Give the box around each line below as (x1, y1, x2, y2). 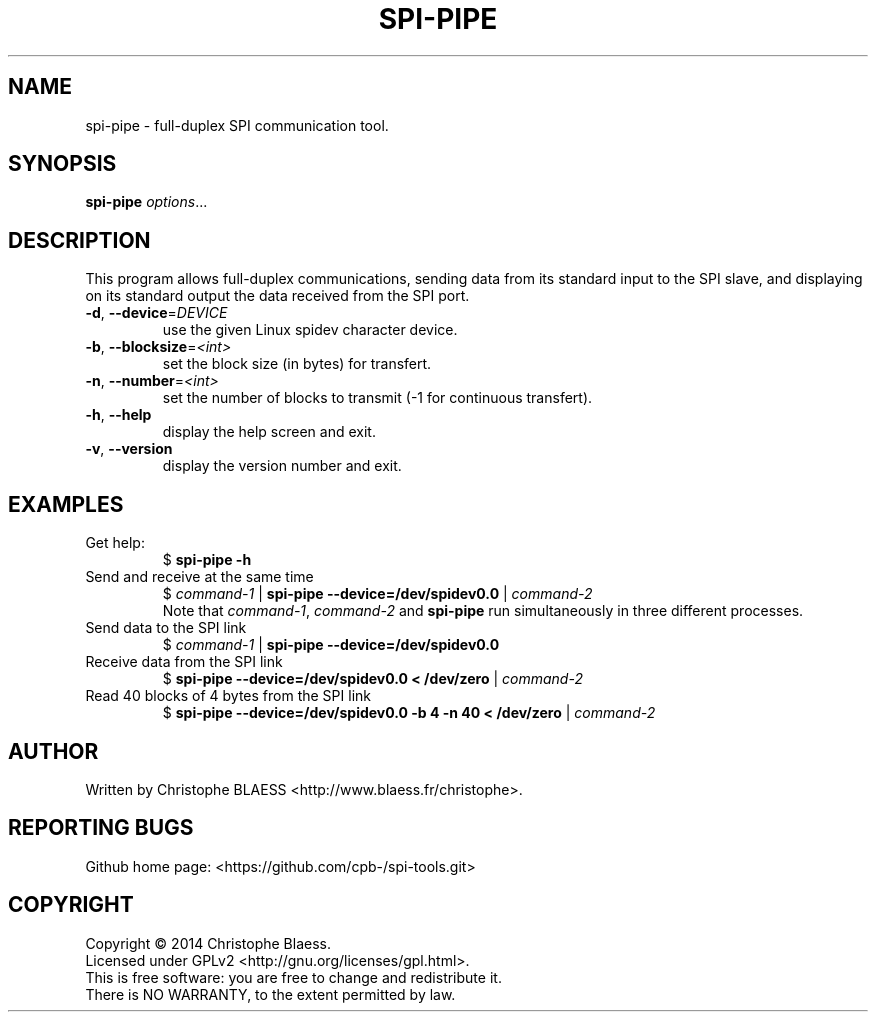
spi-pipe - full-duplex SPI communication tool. (85, 116, 389, 134)
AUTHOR (8, 738, 99, 764)
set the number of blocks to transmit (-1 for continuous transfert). (162, 389, 593, 407)
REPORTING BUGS (8, 815, 194, 841)
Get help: (85, 534, 145, 552)
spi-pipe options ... (85, 193, 208, 211)
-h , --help (85, 406, 152, 424)
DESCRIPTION (8, 227, 151, 253)
